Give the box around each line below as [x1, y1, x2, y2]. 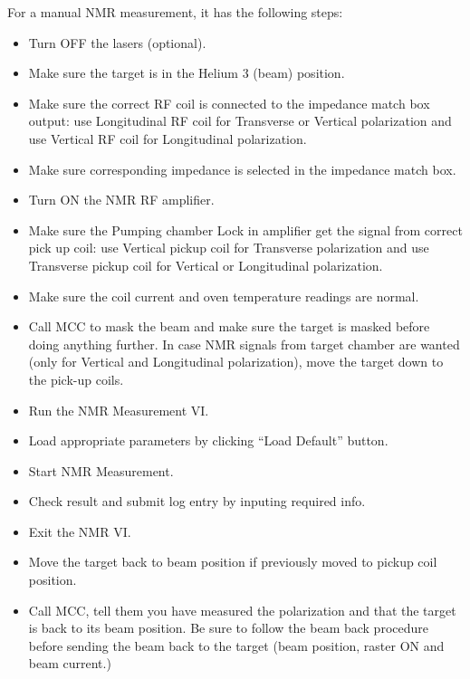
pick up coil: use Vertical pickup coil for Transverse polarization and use [28, 238, 429, 257]
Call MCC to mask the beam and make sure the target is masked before [28, 317, 430, 336]
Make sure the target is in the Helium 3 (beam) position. [28, 63, 345, 82]
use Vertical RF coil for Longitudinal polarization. [28, 129, 307, 148]
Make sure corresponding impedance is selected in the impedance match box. [28, 159, 456, 178]
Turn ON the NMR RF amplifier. [28, 190, 215, 209]
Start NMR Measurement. [28, 461, 174, 480]
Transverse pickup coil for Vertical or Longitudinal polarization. [28, 255, 383, 274]
